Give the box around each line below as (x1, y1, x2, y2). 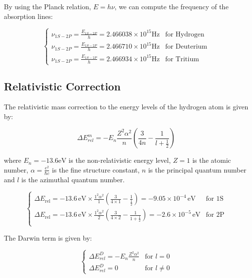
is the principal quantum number (148, 164, 247, 174)
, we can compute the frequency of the (115, 1, 229, 11)
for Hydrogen (165, 31, 204, 38)
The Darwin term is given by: (4, 232, 92, 243)
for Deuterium (165, 43, 207, 51)
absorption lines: (4, 11, 53, 21)
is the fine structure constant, (52, 164, 140, 174)
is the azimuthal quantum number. (21, 174, 125, 184)
